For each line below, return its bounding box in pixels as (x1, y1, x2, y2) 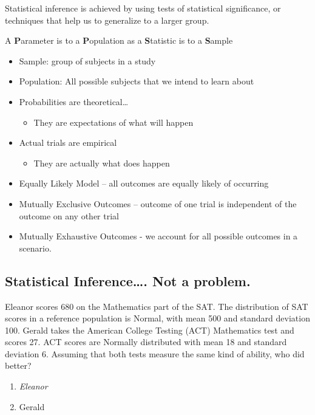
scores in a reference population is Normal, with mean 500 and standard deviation (5, 312, 310, 324)
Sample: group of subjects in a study (19, 54, 156, 67)
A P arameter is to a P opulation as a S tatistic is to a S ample (5, 34, 233, 47)
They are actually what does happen (33, 156, 170, 169)
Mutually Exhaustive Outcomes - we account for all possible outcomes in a (19, 230, 298, 242)
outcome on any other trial (19, 209, 119, 222)
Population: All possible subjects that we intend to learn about (19, 75, 254, 87)
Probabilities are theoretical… (19, 95, 129, 108)
